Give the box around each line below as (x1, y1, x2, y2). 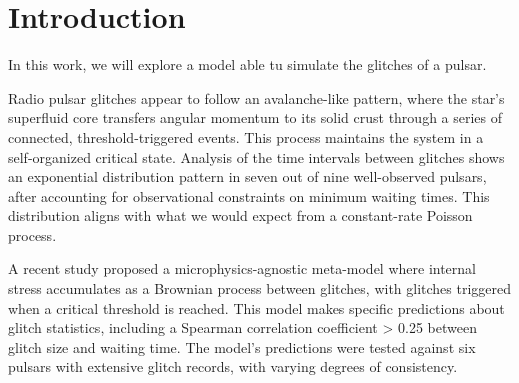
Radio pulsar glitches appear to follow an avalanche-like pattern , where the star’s (8, 87, 505, 108)
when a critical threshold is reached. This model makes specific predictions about (8, 297, 505, 318)
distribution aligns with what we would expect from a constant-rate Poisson (8, 205, 473, 226)
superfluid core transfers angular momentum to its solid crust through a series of (8, 107, 503, 128)
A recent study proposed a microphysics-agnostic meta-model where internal (8, 258, 476, 279)
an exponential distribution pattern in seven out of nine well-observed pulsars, (8, 166, 487, 187)
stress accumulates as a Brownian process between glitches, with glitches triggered (8, 278, 512, 299)
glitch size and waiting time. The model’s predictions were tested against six (8, 336, 476, 357)
